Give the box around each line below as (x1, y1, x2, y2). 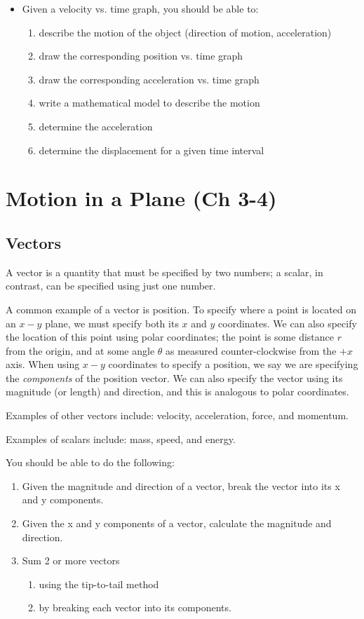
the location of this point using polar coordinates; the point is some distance (6, 329, 335, 344)
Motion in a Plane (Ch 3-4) (6, 184, 277, 212)
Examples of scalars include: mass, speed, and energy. (6, 431, 236, 446)
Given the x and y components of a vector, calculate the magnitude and (22, 516, 332, 531)
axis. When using (6, 357, 80, 372)
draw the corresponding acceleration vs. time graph (39, 72, 259, 86)
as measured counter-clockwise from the (166, 343, 337, 358)
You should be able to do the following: (6, 455, 175, 470)
